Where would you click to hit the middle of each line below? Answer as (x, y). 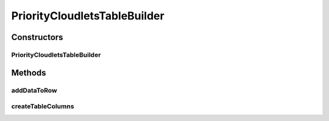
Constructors (37, 37)
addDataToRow (34, 90)
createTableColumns (43, 106)
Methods (29, 73)
